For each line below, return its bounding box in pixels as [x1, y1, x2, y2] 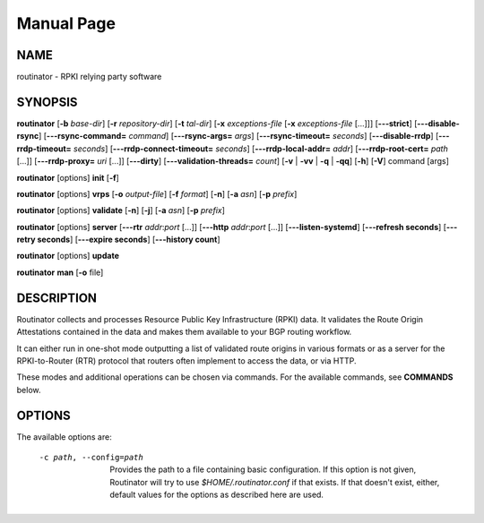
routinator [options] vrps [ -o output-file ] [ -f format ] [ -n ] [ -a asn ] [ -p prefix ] [16, 188, 298, 199]
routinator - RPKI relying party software [16, 72, 162, 82]
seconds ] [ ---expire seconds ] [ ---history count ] [37, 234, 220, 245]
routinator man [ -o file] [16, 267, 104, 278]
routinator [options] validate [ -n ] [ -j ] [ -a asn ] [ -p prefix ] [16, 205, 226, 216]
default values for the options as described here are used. [109, 489, 324, 501]
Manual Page [16, 13, 117, 33]
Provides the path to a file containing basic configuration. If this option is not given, [109, 464, 417, 475]
